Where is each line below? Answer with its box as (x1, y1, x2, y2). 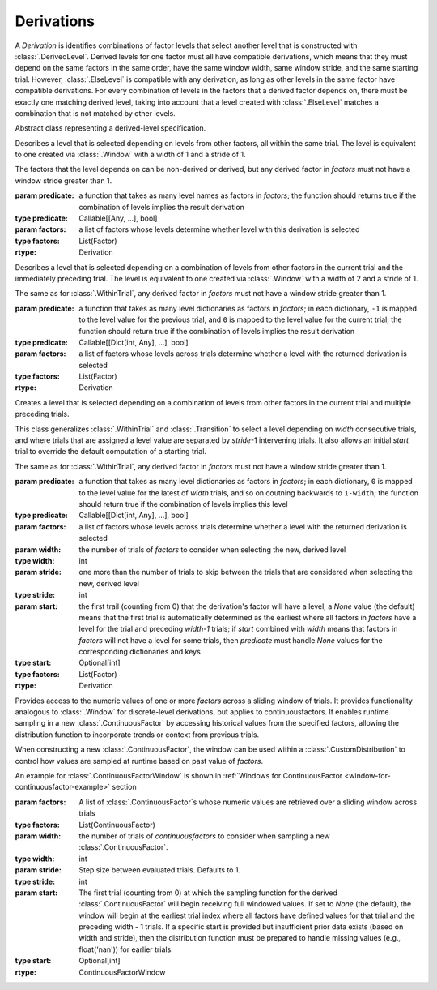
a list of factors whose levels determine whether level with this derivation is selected (78, 225, 360, 234)
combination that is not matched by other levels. (15, 108, 176, 118)
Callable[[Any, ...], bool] (78, 213, 158, 223)
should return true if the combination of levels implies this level (78, 499, 288, 508)
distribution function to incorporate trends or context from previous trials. (15, 730, 259, 739)
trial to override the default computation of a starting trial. (15, 447, 206, 456)
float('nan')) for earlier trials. (78, 945, 173, 954)
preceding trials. (15, 409, 70, 419)
